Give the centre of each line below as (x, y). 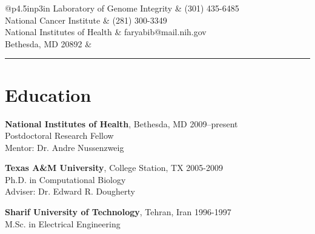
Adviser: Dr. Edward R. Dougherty (70, 191)
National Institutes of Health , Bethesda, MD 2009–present (121, 123)
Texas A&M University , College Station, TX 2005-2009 (114, 168)
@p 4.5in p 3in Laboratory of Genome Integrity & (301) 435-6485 (122, 8)
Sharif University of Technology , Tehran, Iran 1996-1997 (118, 212)
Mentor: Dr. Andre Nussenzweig (65, 147)
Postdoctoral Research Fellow (59, 135)
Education (48, 94)
